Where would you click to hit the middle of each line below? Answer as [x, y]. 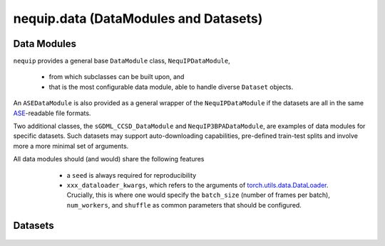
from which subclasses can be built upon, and [117, 77]
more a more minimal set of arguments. [71, 146]
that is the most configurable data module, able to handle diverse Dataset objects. [171, 87]
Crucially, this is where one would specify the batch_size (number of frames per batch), [199, 195]
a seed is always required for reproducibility [132, 175]
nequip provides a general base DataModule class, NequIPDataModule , [122, 61]
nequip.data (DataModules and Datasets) [138, 18]
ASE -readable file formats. [52, 113]
